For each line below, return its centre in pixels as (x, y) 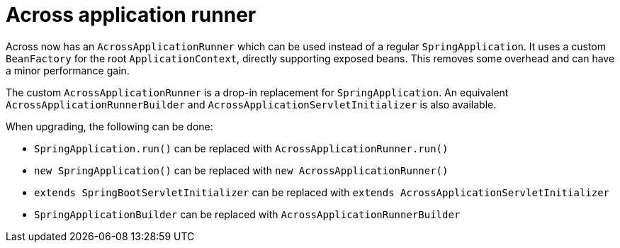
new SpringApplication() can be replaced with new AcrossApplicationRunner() (241, 170)
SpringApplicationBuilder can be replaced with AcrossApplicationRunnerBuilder (247, 214)
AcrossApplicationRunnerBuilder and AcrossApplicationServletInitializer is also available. (251, 104)
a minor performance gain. (68, 70)
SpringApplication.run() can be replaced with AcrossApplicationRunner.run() (241, 148)
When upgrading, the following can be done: (109, 126)
